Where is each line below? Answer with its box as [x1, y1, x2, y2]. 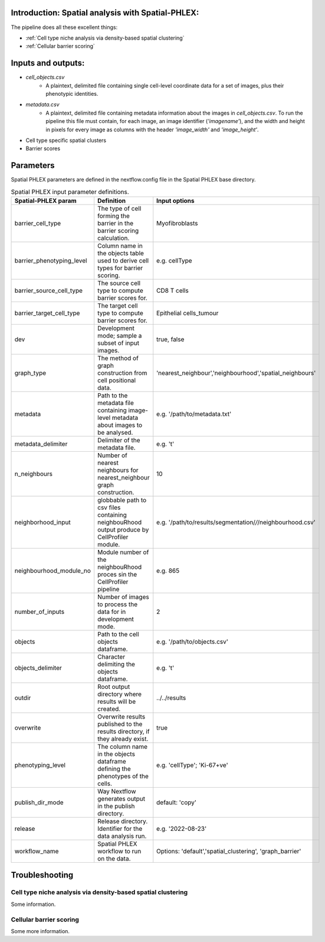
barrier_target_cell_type [14, 309, 80, 317]
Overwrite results [97, 713, 146, 721]
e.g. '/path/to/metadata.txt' [156, 410, 232, 418]
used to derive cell [97, 257, 149, 264]
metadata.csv [25, 101, 60, 108]
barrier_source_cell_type [14, 287, 83, 294]
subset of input [97, 339, 140, 347]
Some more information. [11, 927, 70, 934]
